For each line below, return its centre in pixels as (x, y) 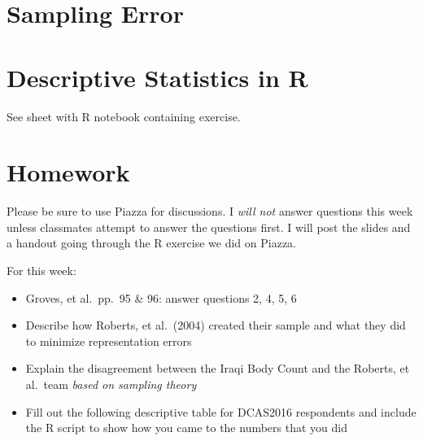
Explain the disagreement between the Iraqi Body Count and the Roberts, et (218, 368)
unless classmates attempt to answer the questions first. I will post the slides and (209, 227)
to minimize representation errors (109, 341)
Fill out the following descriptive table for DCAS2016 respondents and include (221, 411)
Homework (68, 172)
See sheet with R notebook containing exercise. (124, 116)
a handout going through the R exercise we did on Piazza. (151, 243)
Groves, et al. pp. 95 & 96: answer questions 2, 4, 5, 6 (161, 297)
